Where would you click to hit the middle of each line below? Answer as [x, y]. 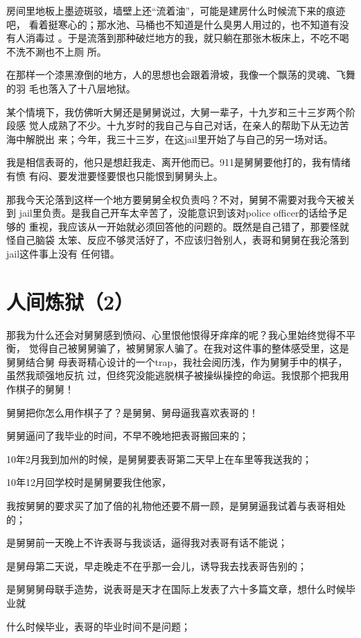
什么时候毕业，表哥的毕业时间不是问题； [98, 626]
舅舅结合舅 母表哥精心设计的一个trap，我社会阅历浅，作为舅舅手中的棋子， [177, 361]
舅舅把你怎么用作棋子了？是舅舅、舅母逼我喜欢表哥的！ [132, 412]
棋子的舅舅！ [45, 389]
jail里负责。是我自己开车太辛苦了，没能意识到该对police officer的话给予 [178, 213]
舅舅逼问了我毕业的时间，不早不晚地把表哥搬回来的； [127, 436]
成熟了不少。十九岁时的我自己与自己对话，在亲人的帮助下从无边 [194, 125]
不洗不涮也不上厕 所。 [56, 51]
